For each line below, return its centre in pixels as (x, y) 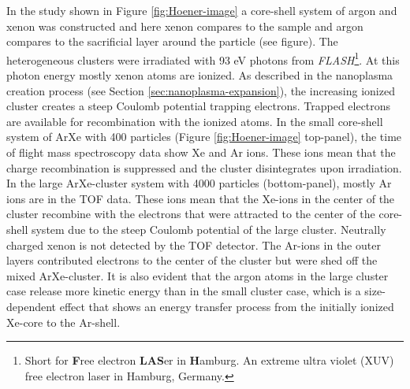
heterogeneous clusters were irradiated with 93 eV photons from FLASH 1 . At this (203, 58)
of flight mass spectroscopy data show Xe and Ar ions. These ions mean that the (201, 152)
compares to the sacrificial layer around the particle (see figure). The (172, 41)
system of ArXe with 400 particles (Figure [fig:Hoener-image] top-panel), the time (204, 137)
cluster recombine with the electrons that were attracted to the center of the (191, 214)
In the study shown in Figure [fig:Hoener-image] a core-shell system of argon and (202, 10)
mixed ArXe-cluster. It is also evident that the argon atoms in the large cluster (198, 275)
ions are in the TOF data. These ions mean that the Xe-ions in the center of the (201, 198)
